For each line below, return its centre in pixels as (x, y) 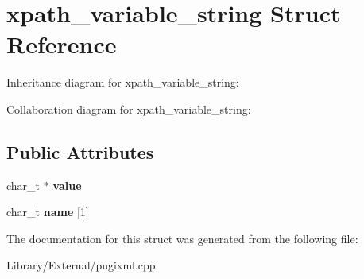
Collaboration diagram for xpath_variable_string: (129, 108)
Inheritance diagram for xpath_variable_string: (123, 82)
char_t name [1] (48, 212)
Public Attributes (80, 151)
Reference (62, 44)
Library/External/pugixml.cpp (81, 265)
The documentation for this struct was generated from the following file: (182, 238)
